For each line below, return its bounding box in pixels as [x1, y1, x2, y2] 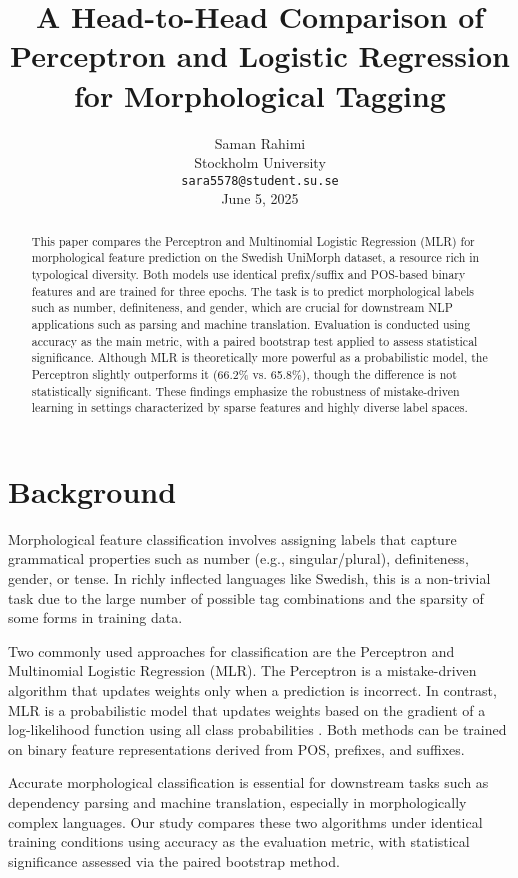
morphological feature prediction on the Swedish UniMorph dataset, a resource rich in [31, 249, 480, 266]
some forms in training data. [8, 607, 183, 628]
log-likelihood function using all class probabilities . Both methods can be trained [8, 719, 507, 740]
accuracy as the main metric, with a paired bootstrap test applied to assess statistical [31, 332, 478, 349]
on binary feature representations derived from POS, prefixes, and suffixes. [8, 738, 465, 759]
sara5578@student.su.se [181, 173, 339, 188]
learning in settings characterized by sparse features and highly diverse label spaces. [31, 399, 468, 416]
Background [8, 470, 177, 511]
